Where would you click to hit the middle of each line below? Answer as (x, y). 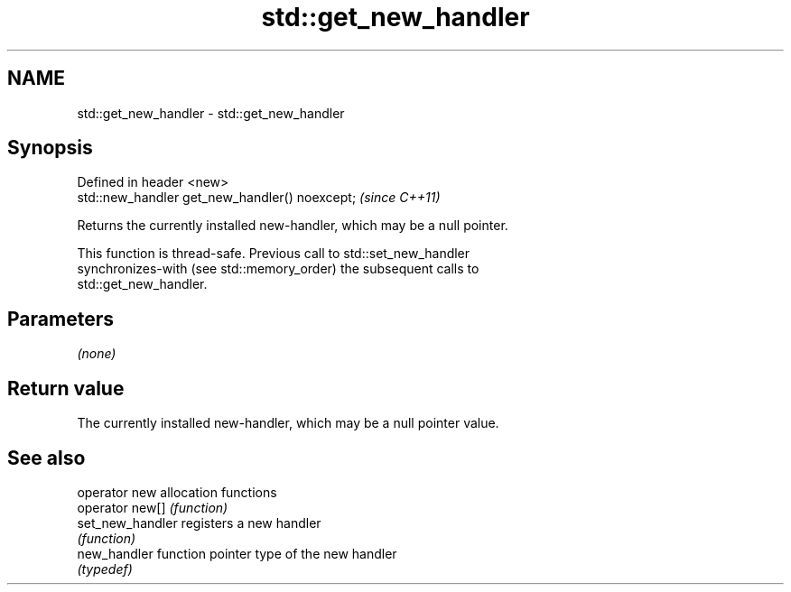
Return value (66, 388)
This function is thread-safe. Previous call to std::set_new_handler (274, 254)
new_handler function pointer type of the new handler (237, 553)
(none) (97, 354)
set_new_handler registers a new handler (199, 523)
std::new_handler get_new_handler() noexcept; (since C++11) (259, 198)
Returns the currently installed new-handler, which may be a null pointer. (293, 226)
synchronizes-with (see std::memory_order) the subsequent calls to (278, 269)
